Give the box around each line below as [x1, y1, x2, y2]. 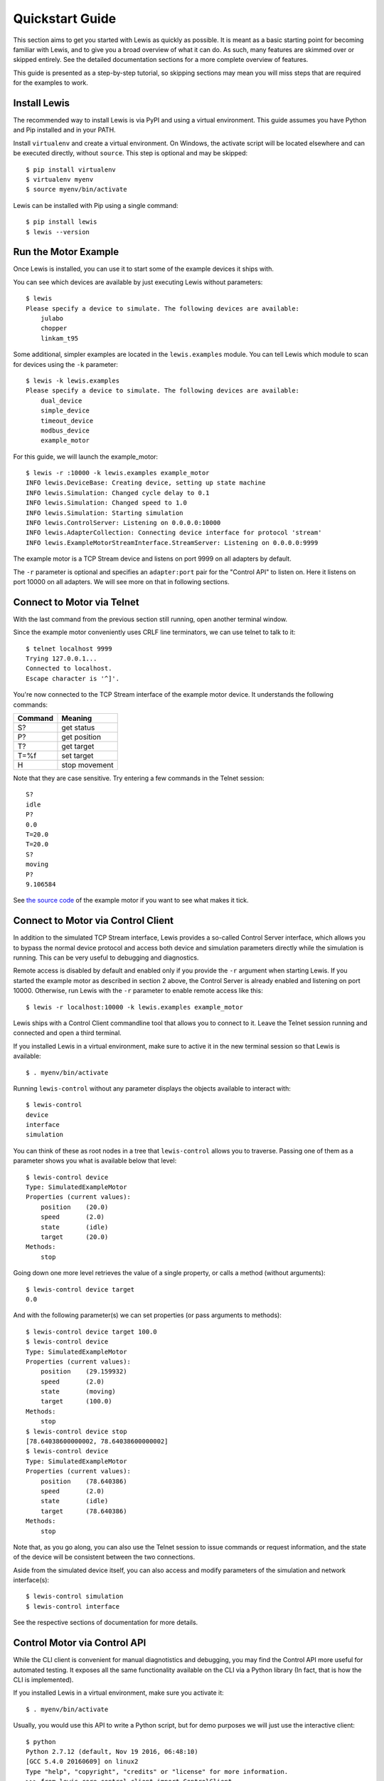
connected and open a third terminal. [13, 1029, 122, 1037]
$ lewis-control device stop [26, 1427, 127, 1435]
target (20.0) [40, 1232, 109, 1241]
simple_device [40, 407, 90, 415]
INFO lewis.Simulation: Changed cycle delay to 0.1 [26, 489, 210, 497]
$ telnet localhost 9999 [26, 645, 112, 653]
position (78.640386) [40, 1477, 127, 1485]
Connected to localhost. [26, 665, 112, 673]
